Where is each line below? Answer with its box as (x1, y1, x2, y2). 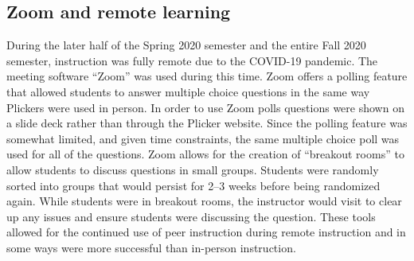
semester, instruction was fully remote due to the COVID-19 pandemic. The (6, 52, 378, 68)
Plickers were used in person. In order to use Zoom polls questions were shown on (6, 99, 404, 115)
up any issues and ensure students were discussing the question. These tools (6, 208, 376, 224)
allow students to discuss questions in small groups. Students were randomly (6, 161, 379, 177)
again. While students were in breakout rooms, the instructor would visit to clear (6, 193, 402, 209)
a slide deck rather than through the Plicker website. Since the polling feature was (6, 115, 408, 131)
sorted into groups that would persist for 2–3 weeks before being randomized (6, 177, 381, 193)
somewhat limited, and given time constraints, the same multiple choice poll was (6, 130, 400, 146)
